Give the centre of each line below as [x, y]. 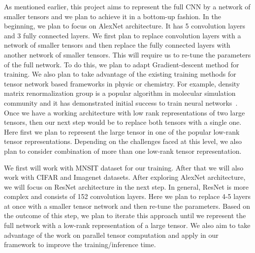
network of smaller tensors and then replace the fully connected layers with [117, 45]
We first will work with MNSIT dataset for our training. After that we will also [124, 167]
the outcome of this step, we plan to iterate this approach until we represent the [125, 215]
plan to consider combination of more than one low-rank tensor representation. [123, 151]
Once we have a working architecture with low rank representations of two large [125, 112]
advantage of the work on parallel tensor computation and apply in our [111, 235]
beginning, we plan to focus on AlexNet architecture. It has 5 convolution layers [125, 26]
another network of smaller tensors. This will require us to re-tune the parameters [127, 54]
